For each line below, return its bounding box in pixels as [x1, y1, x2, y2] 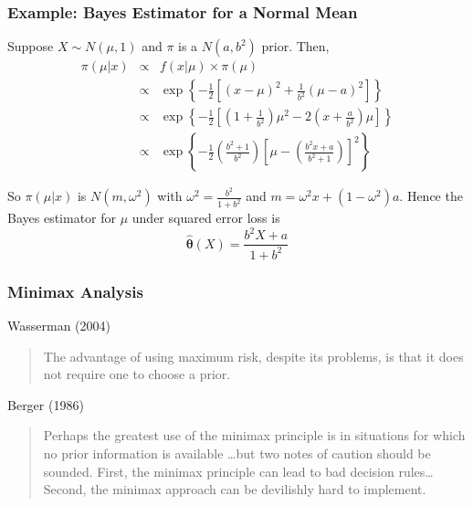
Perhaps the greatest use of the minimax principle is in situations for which [43, 426, 466, 445]
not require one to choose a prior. [43, 364, 231, 384]
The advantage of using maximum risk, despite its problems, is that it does [43, 346, 464, 365]
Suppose [7, 37, 54, 56]
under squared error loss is [131, 208, 280, 227]
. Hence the [399, 186, 463, 206]
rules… [398, 461, 434, 480]
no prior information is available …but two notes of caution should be [43, 443, 431, 462]
